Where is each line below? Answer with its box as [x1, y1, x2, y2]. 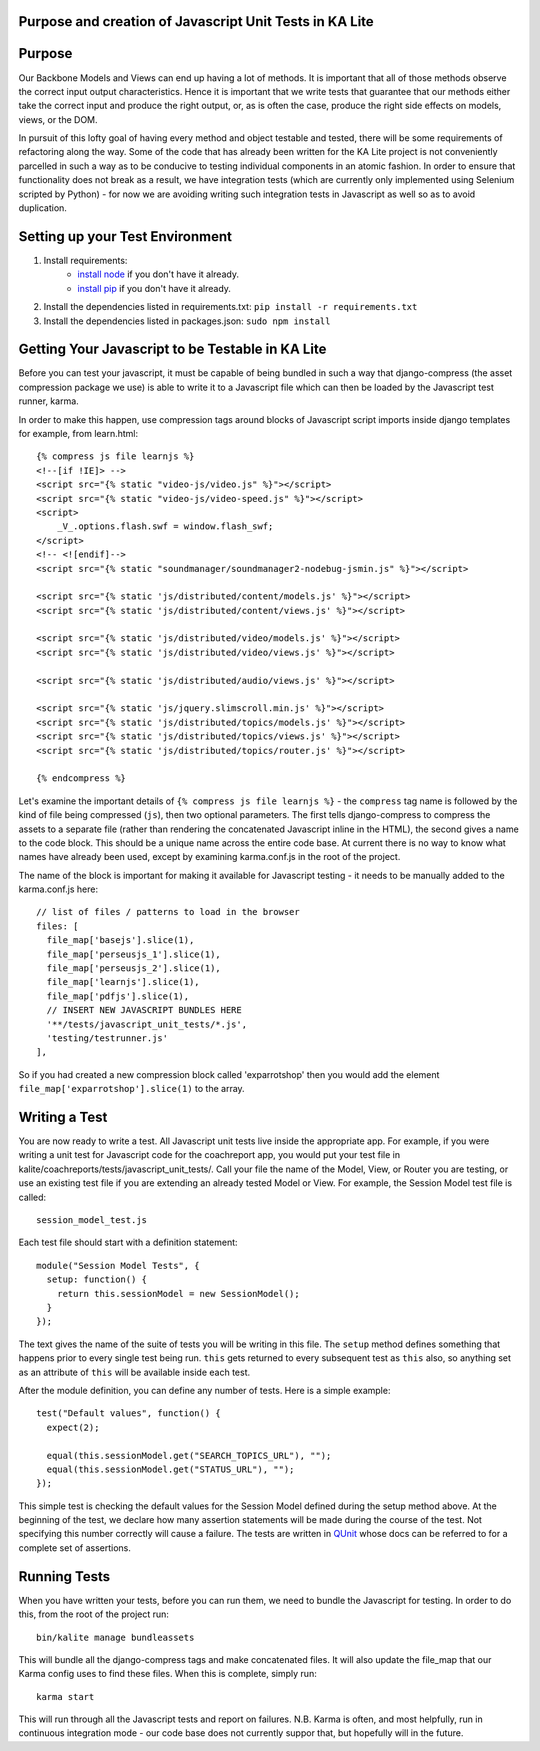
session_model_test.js [36, 1215, 148, 1226]
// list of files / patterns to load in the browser [36, 906, 300, 918]
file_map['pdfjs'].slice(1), [46, 990, 190, 1002]
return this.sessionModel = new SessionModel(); [56, 1288, 300, 1299]
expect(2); [46, 1421, 100, 1433]
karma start [36, 1691, 95, 1702]
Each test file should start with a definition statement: [18, 1236, 239, 1249]
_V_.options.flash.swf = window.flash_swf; [56, 521, 274, 532]
